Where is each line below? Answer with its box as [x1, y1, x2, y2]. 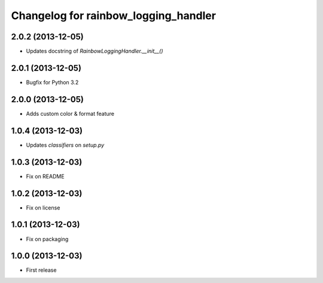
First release [26, 266, 57, 274]
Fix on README [26, 173, 65, 180]
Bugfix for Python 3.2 [26, 78, 79, 86]
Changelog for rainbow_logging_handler [11, 9, 217, 22]
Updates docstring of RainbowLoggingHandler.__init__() [26, 48, 164, 55]
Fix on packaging [26, 235, 69, 242]
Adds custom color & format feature [26, 110, 115, 117]
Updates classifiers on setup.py [26, 141, 105, 149]
